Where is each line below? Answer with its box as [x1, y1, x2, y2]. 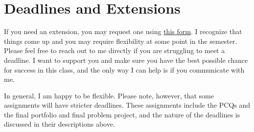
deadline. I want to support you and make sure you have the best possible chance [4, 55, 248, 65]
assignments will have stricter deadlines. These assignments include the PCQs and [4, 100, 251, 110]
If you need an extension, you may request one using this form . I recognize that [4, 26, 242, 37]
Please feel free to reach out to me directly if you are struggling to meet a [4, 45, 225, 56]
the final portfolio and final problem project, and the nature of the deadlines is [4, 109, 240, 119]
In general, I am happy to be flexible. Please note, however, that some [4, 90, 214, 100]
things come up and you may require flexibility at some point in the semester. [4, 36, 237, 46]
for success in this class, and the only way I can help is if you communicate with [4, 64, 245, 75]
